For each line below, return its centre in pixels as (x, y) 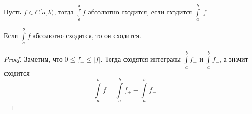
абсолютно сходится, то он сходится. (87, 35)
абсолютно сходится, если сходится (140, 11)
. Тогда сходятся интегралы (141, 59)
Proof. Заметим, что (33, 59)
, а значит (234, 59)
